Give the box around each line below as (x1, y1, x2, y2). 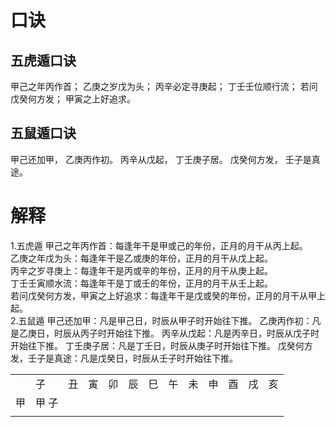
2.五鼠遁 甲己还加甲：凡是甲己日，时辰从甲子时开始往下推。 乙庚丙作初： (10, 314, 313, 326)
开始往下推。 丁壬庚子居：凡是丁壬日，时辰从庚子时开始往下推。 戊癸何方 (10, 339, 313, 351)
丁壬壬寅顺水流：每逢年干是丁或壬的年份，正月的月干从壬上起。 (10, 277, 273, 289)
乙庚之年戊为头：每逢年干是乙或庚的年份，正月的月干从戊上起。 (10, 252, 273, 264)
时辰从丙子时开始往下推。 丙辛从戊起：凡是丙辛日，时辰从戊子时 (53, 327, 320, 339)
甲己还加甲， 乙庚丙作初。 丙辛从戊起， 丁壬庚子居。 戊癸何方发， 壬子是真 (10, 153, 321, 165)
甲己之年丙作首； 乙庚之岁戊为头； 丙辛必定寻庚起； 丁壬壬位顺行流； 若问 (10, 81, 318, 92)
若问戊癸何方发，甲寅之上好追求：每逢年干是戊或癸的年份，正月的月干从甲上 (10, 289, 326, 301)
